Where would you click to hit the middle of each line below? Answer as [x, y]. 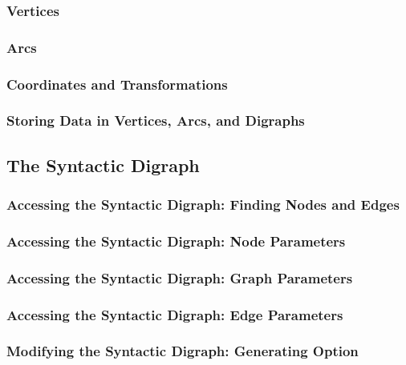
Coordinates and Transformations [117, 84]
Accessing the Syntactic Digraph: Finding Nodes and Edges [203, 205]
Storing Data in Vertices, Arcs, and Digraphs [156, 120]
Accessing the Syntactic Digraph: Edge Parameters [175, 314]
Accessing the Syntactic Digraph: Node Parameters [176, 241]
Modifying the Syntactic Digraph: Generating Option [183, 351]
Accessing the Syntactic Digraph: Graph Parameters [180, 277]
